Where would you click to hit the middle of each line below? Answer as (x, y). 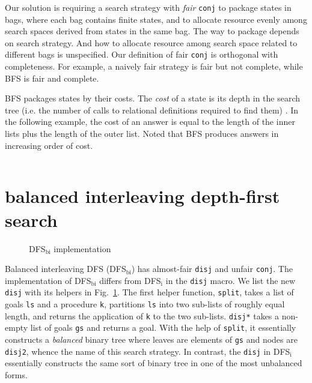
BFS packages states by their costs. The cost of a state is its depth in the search (153, 98)
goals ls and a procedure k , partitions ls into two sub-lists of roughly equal (145, 304)
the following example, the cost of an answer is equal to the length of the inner (150, 122)
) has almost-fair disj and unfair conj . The (212, 269)
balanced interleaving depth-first (142, 196)
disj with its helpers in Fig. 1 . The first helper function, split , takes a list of (149, 292)
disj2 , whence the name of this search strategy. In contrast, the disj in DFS (148, 351)
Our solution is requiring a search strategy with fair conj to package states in (148, 7)
